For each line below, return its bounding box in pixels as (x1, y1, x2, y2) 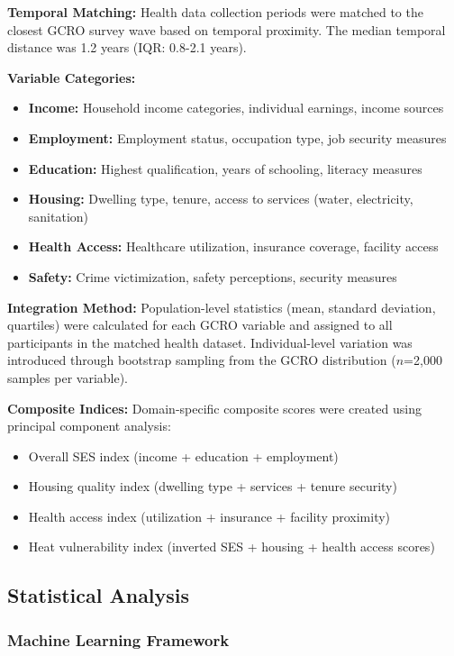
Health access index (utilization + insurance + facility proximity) (28, 506, 391, 525)
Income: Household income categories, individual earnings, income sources (28, 98, 444, 117)
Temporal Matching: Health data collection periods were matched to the (7, 3, 423, 21)
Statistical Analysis (7, 581, 190, 609)
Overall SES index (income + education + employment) (28, 446, 339, 465)
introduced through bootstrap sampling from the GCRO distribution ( (7, 351, 396, 369)
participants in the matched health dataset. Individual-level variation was (7, 333, 413, 351)
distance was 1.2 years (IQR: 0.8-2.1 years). (7, 38, 247, 57)
